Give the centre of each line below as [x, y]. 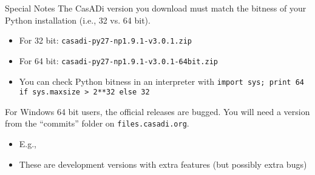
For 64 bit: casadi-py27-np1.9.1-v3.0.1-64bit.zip [118, 60]
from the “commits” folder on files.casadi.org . [97, 123]
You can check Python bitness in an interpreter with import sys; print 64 [161, 81]
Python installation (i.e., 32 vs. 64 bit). [78, 20]
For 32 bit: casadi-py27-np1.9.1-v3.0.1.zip [106, 40]
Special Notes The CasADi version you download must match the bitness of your [156, 8]
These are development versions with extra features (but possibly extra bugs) [163, 164]
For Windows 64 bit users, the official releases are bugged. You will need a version [157, 111]
